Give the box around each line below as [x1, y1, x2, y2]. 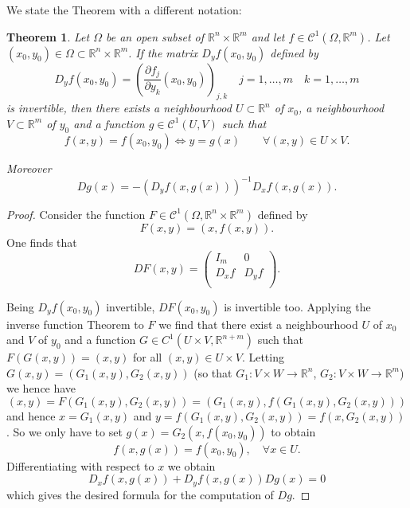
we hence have [6, 380, 76, 397]
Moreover [6, 159, 52, 176]
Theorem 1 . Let [6, 28, 90, 45]
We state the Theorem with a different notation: [6, 2, 242, 18]
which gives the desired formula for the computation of [6, 486, 274, 502]
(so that [193, 364, 232, 381]
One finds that [6, 233, 77, 250]
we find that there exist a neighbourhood [158, 315, 358, 332]
